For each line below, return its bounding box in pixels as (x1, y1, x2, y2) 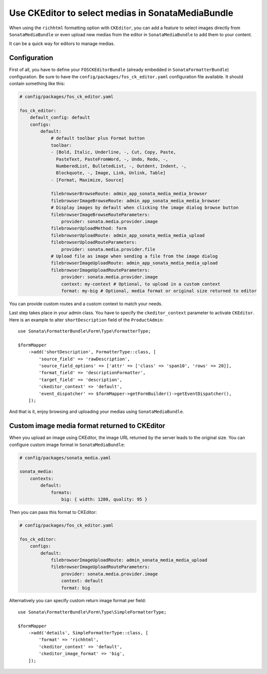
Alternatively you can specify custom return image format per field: (9, 598, 146, 604)
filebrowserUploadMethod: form (50, 225, 127, 231)
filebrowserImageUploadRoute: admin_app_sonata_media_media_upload (50, 260, 218, 266)
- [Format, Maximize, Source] (50, 177, 124, 183)
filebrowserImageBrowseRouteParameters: (50, 212, 150, 218)
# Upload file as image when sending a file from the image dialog (50, 253, 218, 259)
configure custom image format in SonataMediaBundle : (9, 442, 126, 448)
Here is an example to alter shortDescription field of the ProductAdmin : (9, 317, 164, 323)
